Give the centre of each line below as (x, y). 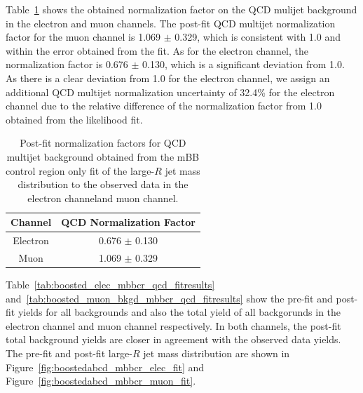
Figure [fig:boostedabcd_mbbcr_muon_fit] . (101, 381)
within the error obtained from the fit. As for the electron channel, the (157, 50)
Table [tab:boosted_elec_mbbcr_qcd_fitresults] (110, 285)
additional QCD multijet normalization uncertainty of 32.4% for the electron (170, 92)
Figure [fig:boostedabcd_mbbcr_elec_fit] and (105, 367)
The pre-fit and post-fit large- (69, 353)
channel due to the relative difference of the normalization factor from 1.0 (164, 106)
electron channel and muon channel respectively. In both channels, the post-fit (173, 325)
